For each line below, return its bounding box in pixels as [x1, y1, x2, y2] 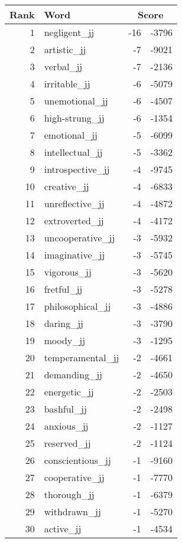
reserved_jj [44, 436, 91, 450]
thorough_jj [44, 488, 95, 501]
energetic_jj [44, 385, 94, 398]
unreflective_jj [44, 197, 105, 210]
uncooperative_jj [44, 231, 115, 244]
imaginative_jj [44, 248, 105, 261]
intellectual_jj [44, 145, 103, 159]
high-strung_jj [44, 111, 105, 125]
